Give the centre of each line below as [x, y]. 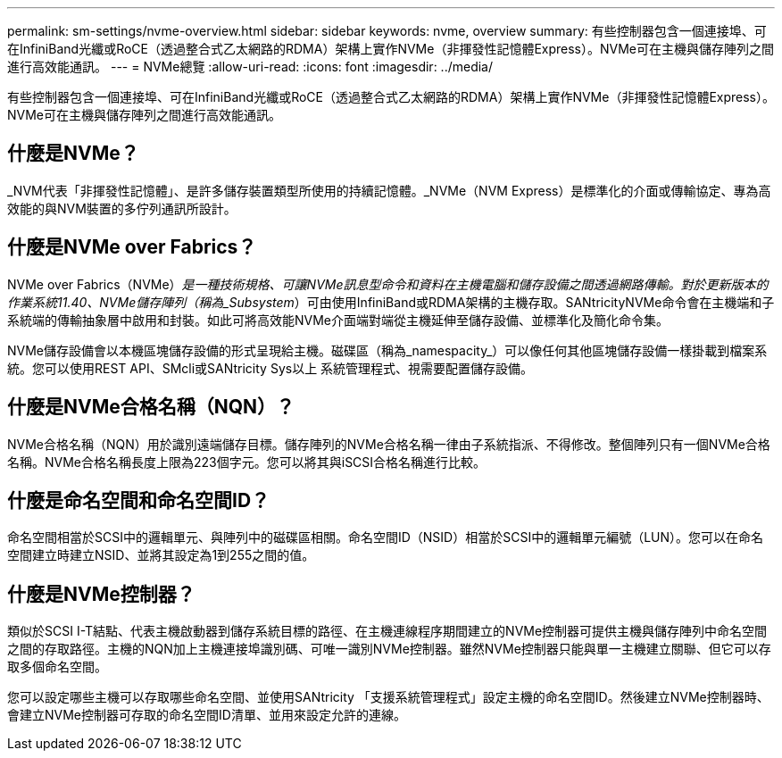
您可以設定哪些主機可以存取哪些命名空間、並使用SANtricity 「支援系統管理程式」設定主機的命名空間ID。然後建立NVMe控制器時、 [388, 697]
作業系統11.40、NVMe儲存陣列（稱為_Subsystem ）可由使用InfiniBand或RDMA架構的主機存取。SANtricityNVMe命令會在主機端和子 [391, 302]
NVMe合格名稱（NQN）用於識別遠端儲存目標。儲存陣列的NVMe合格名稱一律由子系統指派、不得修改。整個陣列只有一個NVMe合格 [389, 444]
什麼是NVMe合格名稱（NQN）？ [151, 407]
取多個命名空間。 [57, 667]
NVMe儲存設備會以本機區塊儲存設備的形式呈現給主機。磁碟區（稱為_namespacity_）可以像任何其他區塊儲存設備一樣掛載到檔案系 [387, 350]
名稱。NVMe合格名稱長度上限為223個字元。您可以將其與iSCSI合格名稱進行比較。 [247, 462]
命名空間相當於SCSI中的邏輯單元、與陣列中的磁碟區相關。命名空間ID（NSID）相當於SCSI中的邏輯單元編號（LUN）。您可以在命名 [386, 537]
